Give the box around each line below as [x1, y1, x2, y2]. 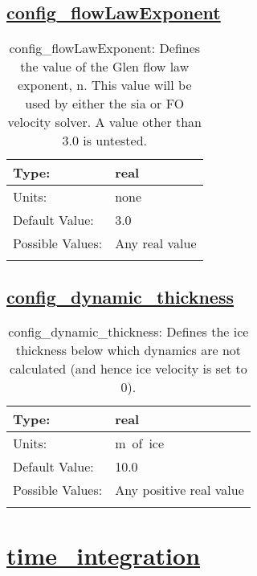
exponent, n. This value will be [18, 76, 192, 95]
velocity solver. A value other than [7, 112, 202, 132]
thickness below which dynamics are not [15, 341, 242, 360]
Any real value [115, 234, 197, 253]
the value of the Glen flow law [20, 57, 190, 76]
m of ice [115, 434, 165, 453]
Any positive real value [115, 480, 244, 500]
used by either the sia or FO [25, 94, 185, 113]
